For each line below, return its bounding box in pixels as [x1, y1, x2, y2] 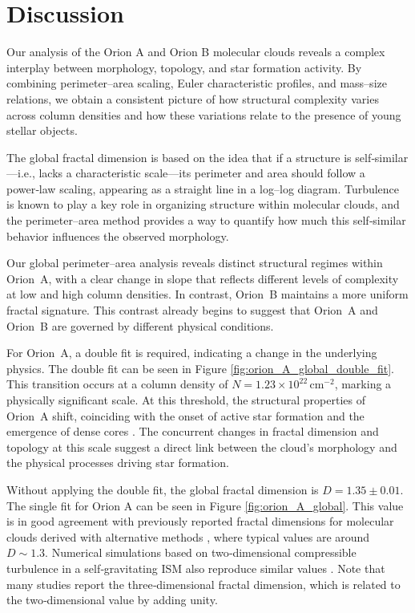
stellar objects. [6, 122, 78, 139]
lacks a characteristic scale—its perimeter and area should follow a [38, 164, 365, 181]
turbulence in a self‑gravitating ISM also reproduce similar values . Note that [6, 559, 385, 576]
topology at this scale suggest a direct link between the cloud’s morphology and [6, 438, 397, 455]
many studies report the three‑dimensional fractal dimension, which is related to [6, 575, 401, 592]
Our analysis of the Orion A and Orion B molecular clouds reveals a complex [6, 43, 385, 60]
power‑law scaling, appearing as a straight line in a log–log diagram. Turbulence [6, 180, 400, 197]
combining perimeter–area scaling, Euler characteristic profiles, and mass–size [6, 75, 387, 91]
